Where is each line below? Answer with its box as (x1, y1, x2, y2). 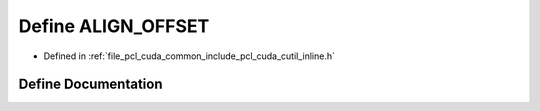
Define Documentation (18, 76, 163, 93)
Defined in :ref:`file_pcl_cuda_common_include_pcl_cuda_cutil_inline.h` (43, 50, 335, 62)
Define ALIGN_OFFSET (18, 15, 210, 37)
